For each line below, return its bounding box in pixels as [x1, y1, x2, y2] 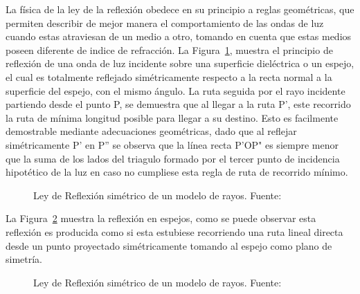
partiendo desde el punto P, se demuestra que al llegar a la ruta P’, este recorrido [6, 97, 351, 111]
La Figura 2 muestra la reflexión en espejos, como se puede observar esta [6, 211, 316, 226]
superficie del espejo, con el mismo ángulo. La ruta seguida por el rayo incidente [6, 83, 345, 98]
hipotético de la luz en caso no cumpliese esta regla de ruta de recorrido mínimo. [6, 165, 348, 179]
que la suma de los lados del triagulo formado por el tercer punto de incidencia [6, 151, 340, 165]
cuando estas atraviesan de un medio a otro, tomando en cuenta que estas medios [6, 29, 352, 44]
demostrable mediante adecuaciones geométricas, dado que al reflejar [6, 124, 297, 138]
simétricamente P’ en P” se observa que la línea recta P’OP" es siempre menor [6, 137, 339, 151]
